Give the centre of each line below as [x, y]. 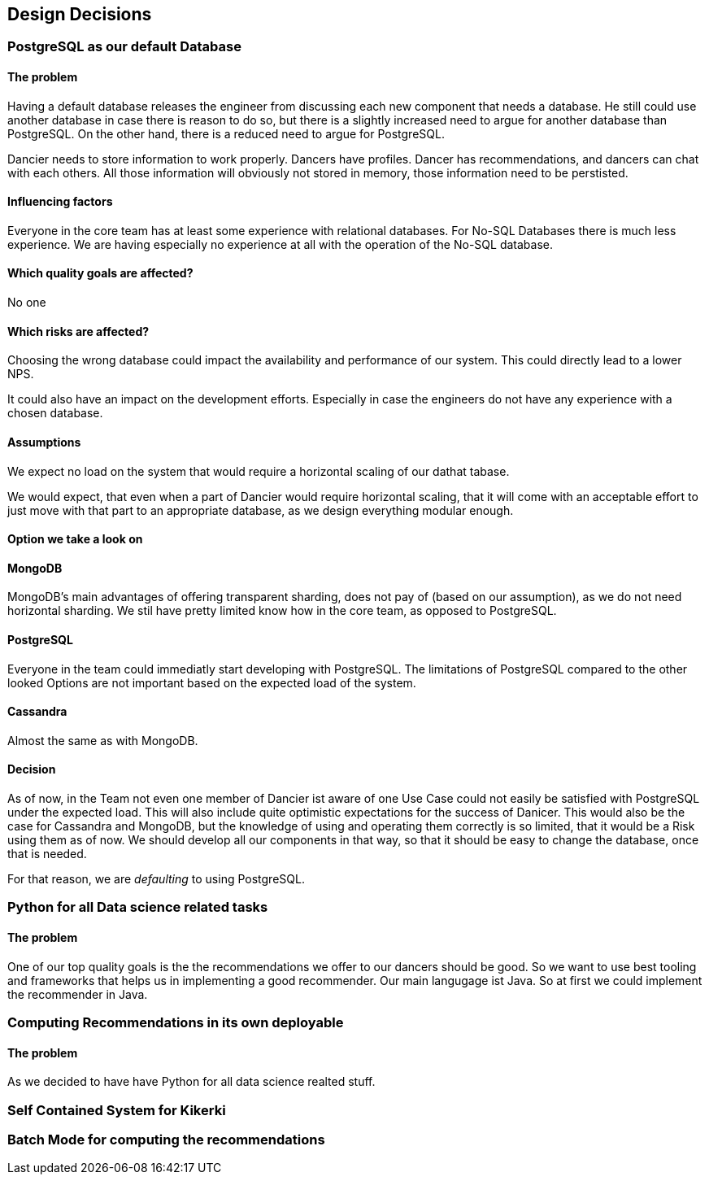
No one [27, 303]
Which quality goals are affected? [100, 273]
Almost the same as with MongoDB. [103, 740]
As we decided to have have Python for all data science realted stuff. [191, 1082]
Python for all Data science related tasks [138, 907]
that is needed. [47, 854]
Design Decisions [80, 14]
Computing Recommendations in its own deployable [176, 1022]
